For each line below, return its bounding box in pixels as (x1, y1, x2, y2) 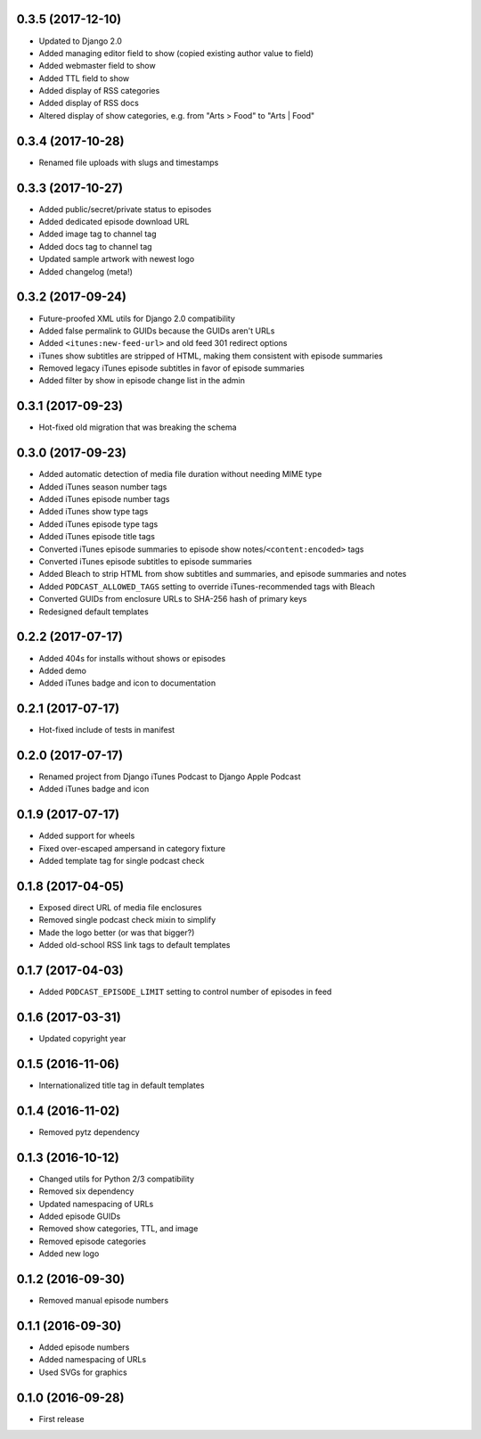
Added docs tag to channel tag (38, 241, 152, 251)
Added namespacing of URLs (38, 1354, 147, 1365)
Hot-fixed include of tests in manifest (38, 725, 175, 736)
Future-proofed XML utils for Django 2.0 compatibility (38, 313, 235, 324)
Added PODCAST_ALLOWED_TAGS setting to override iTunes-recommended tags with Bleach (38, 580, 376, 592)
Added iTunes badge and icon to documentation (38, 678, 216, 688)
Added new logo (38, 1248, 100, 1259)
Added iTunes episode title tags (38, 531, 156, 542)
